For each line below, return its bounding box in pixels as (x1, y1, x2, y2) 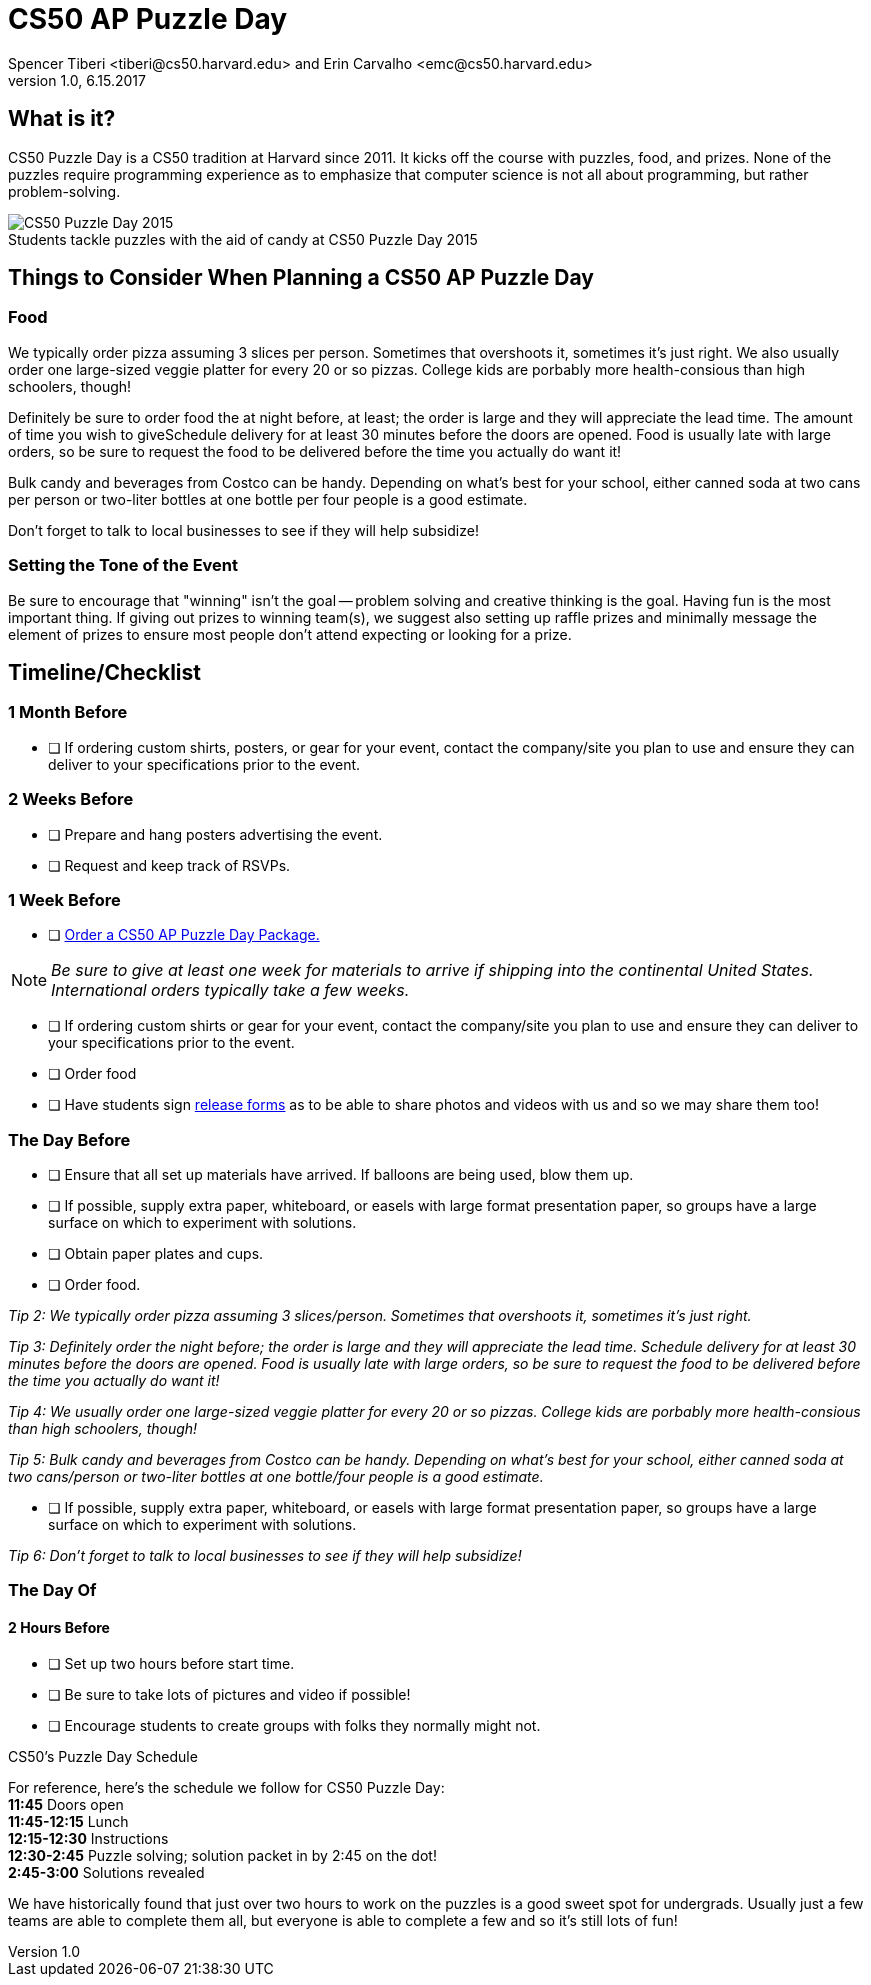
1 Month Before (8, 702, 128, 723)
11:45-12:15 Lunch (8, 1812, 129, 1830)
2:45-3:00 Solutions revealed (8, 1863, 205, 1881)
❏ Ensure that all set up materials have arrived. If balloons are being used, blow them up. (48, 1166, 634, 1184)
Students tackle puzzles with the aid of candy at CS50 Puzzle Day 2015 (8, 230, 478, 248)
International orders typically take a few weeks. (51, 980, 410, 1001)
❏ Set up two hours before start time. (48, 1654, 295, 1672)
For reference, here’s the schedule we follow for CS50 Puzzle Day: (8, 1778, 445, 1796)
